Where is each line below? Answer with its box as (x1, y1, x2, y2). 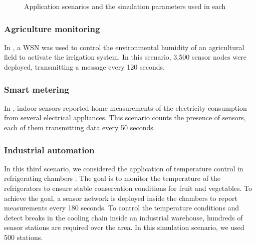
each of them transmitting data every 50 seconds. (4, 122, 155, 132)
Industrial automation (4, 143, 95, 156)
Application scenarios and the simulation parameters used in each (24, 1, 226, 11)
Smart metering (4, 83, 69, 95)
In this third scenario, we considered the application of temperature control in (4, 163, 243, 173)
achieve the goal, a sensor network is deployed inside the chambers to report (4, 192, 238, 203)
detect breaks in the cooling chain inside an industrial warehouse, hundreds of (4, 212, 243, 222)
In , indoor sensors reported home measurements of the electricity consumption (4, 102, 247, 113)
